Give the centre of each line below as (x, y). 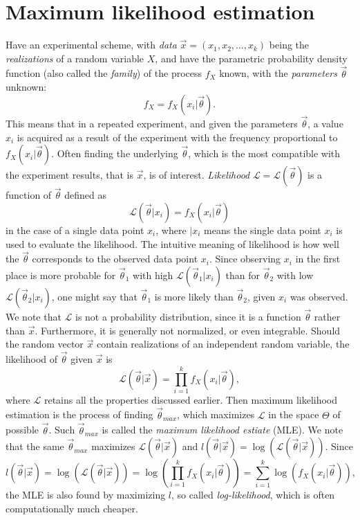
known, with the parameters (278, 73)
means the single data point (263, 230)
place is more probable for (61, 275)
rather (327, 317)
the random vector (45, 344)
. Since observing (245, 259)
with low (295, 275)
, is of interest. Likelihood (197, 175)
